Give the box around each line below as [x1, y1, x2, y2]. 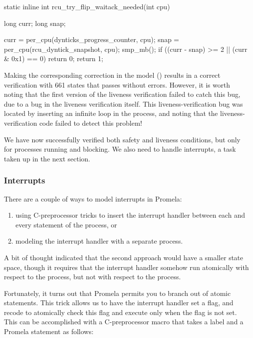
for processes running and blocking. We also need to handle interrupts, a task [4, 144, 236, 154]
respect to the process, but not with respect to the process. [4, 271, 181, 282]
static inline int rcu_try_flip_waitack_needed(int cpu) [4, 1, 170, 11]
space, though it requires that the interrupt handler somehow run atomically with [4, 262, 249, 272]
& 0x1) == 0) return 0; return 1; [4, 53, 103, 64]
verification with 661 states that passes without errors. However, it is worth [4, 79, 230, 90]
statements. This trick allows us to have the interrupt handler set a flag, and [4, 297, 233, 308]
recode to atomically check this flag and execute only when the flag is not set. [4, 307, 237, 317]
